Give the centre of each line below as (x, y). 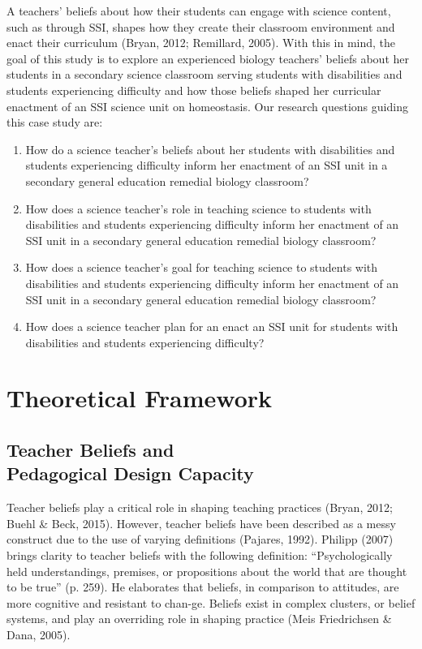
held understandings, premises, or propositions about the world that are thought (207, 571)
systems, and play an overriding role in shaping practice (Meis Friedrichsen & (199, 619)
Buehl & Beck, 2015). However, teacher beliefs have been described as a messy (201, 523)
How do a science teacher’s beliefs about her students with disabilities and (210, 149)
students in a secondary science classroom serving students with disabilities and (205, 74)
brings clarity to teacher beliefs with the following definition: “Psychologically (200, 555)
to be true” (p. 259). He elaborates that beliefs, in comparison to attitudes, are (203, 587)
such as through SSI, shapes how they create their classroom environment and (201, 26)
